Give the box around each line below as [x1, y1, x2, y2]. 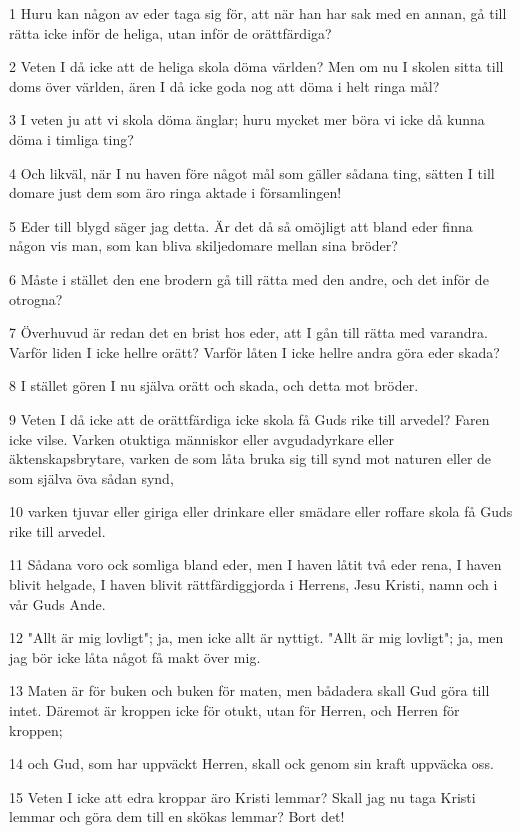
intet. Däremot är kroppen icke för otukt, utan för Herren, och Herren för [9, 700, 460, 721]
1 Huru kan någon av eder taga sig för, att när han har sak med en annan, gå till [9, 3, 507, 23]
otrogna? [9, 288, 63, 309]
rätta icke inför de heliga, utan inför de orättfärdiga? [9, 22, 332, 43]
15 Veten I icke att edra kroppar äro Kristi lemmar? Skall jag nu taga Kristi [9, 786, 476, 807]
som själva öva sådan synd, [9, 467, 174, 488]
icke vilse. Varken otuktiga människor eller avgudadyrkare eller [9, 428, 395, 449]
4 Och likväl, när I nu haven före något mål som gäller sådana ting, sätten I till [9, 162, 495, 183]
